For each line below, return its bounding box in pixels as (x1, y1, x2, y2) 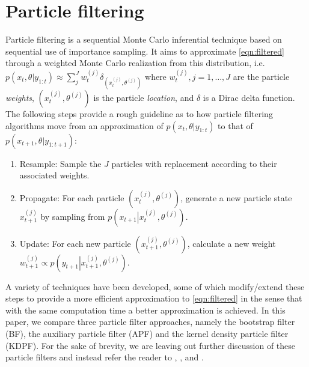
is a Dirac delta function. (203, 91, 295, 103)
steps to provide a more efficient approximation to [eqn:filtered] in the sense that (5, 292, 302, 305)
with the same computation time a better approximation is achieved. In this (5, 303, 286, 316)
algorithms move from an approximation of (5, 119, 164, 132)
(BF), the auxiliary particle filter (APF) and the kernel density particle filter (5, 327, 289, 340)
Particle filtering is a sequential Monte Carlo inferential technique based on (5, 33, 282, 46)
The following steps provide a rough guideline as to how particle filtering (5, 107, 273, 120)
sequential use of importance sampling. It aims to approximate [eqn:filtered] (5, 44, 284, 57)
